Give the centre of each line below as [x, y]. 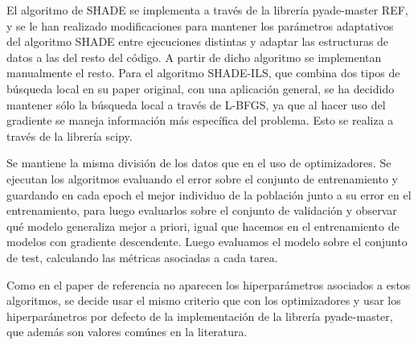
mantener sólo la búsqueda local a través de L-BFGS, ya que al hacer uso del [196, 104]
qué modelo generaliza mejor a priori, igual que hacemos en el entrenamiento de [203, 226]
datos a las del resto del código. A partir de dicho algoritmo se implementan [194, 57]
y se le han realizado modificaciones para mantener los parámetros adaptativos [200, 25]
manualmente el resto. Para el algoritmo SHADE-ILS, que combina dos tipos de [203, 73]
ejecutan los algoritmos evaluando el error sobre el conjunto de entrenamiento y [202, 178]
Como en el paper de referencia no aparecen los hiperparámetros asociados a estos [209, 284]
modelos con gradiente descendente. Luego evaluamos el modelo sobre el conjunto [207, 242]
